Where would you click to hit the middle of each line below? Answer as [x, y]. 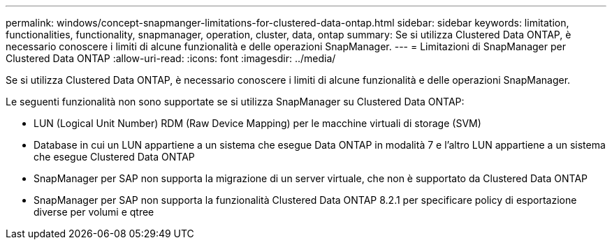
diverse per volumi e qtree [94, 212]
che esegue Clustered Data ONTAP [114, 157]
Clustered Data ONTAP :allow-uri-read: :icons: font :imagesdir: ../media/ [171, 58]
